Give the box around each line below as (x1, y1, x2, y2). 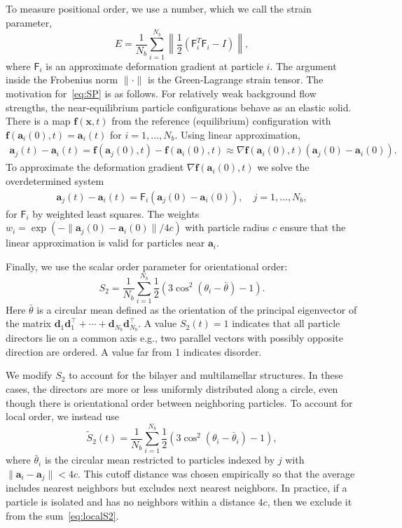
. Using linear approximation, (174, 127, 300, 141)
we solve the (257, 160, 310, 174)
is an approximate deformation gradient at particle (46, 58, 263, 73)
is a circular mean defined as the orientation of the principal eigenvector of (36, 302, 357, 317)
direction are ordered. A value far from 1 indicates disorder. (6, 344, 262, 359)
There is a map (6, 113, 71, 128)
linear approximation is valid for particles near (6, 235, 205, 250)
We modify (6, 368, 53, 382)
